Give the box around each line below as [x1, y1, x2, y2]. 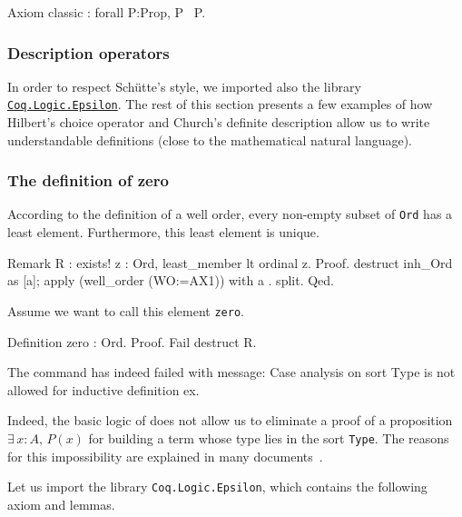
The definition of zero [7, 169, 169, 192]
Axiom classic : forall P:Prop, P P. [7, 3, 206, 21]
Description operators [7, 41, 170, 64]
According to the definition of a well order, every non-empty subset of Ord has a [7, 204, 453, 224]
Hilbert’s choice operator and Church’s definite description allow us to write [7, 113, 430, 132]
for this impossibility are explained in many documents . [7, 446, 323, 465]
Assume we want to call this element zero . [7, 301, 244, 320]
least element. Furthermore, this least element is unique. [7, 223, 319, 242]
